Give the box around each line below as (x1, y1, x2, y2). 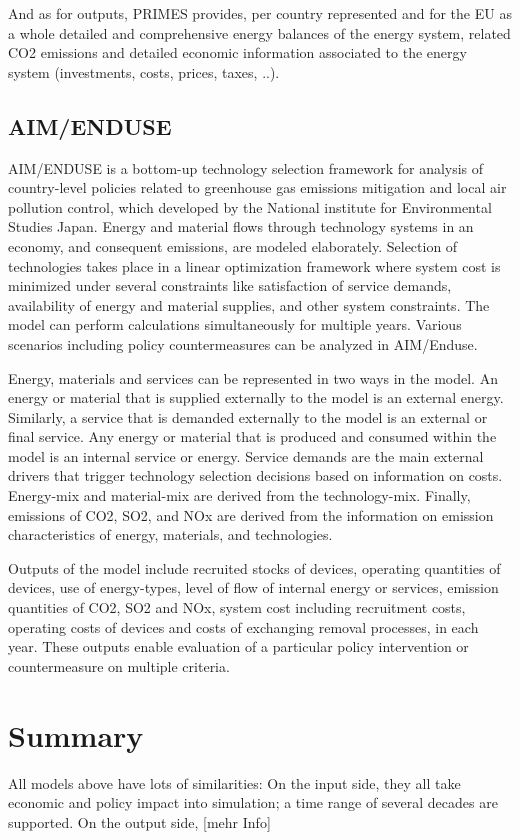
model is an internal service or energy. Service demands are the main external (8, 445, 484, 466)
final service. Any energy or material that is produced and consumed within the (8, 426, 497, 447)
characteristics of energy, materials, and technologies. (8, 524, 333, 545)
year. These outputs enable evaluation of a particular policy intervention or (8, 636, 469, 657)
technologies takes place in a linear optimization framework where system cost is (8, 255, 501, 276)
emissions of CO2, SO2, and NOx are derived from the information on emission (8, 504, 494, 525)
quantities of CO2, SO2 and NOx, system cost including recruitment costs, (8, 597, 466, 618)
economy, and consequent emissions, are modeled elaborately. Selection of (8, 235, 458, 256)
